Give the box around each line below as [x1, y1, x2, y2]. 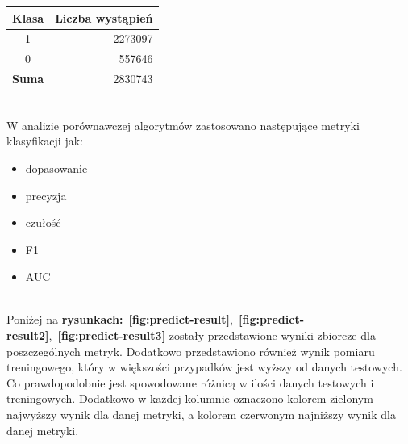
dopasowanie [25, 159, 88, 176]
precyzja [25, 186, 67, 203]
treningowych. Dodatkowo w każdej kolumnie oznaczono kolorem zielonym [6, 390, 373, 407]
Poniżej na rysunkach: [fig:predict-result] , [6, 311, 233, 328]
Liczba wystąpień [55, 9, 153, 26]
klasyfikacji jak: [6, 132, 83, 149]
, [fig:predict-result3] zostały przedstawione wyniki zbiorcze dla [48, 327, 376, 344]
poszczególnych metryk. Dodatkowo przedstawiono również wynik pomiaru [6, 342, 375, 359]
